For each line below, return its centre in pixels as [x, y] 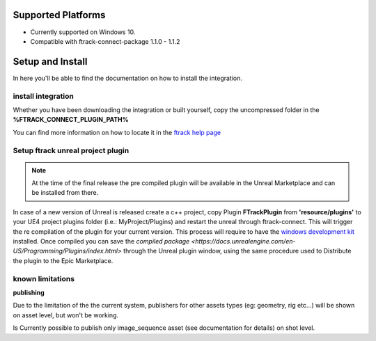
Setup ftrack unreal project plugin [71, 150]
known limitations [44, 278]
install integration [44, 96]
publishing [29, 292]
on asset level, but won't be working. [65, 315]
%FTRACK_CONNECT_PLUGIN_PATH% [71, 120]
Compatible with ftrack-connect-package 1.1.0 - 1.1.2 [105, 41]
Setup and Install [50, 62]
